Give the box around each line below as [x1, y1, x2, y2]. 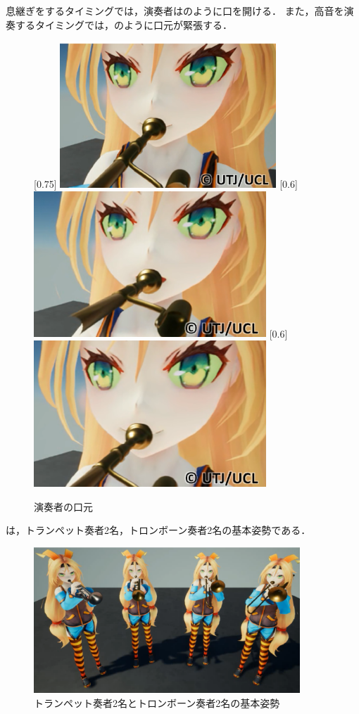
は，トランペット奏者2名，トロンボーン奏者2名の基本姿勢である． [6, 523, 311, 537]
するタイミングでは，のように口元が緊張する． [15, 17, 232, 32]
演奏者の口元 [34, 499, 93, 514]
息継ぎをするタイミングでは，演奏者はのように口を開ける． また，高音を [6, 4, 344, 18]
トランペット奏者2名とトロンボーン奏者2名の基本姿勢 [34, 695, 280, 710]
